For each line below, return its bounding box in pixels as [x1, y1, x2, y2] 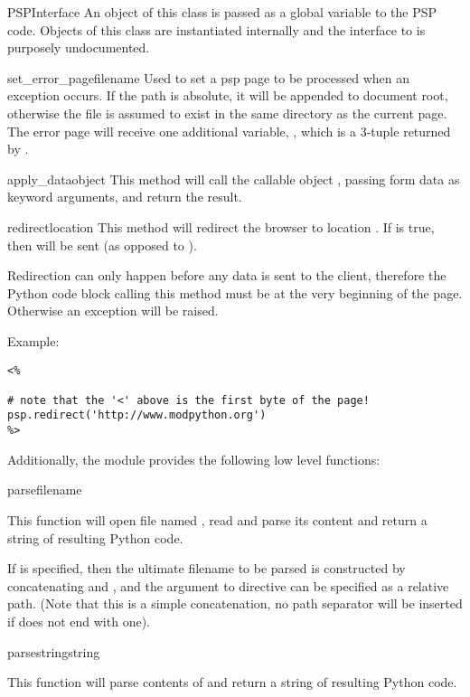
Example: [7, 331, 60, 350]
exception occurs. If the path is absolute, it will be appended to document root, [7, 86, 448, 105]
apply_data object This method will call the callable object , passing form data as [7, 169, 460, 188]
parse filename [7, 480, 82, 499]
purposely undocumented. [7, 38, 150, 57]
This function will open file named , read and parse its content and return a [7, 510, 428, 529]
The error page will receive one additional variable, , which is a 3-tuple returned [7, 121, 451, 140]
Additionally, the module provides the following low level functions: [7, 449, 381, 468]
